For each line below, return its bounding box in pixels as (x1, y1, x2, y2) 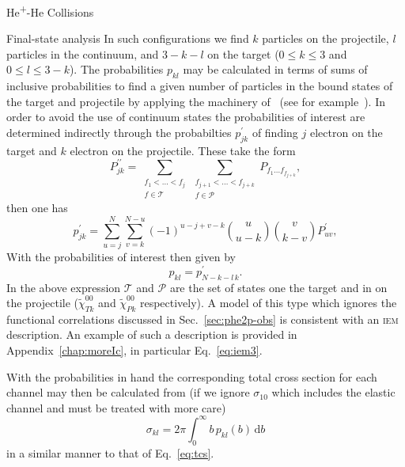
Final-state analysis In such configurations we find (6, 30, 249, 47)
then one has (6, 199, 68, 216)
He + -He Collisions (6, 2, 94, 20)
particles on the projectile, (262, 30, 389, 47)
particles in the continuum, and (6, 45, 159, 62)
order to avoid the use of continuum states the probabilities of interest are (6, 108, 365, 125)
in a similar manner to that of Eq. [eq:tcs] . (6, 444, 214, 461)
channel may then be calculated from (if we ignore (6, 384, 250, 401)
